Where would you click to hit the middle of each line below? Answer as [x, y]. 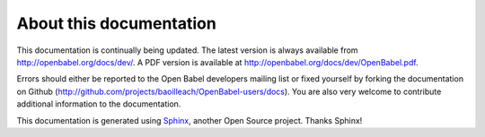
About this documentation [117, 23]
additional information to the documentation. [99, 104]
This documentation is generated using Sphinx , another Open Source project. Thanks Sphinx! [190, 120]
